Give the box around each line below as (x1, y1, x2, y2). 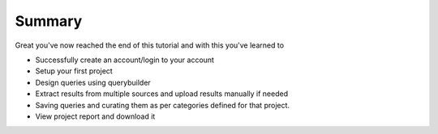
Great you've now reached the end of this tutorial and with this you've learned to (15, 40, 284, 50)
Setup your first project (35, 66, 113, 76)
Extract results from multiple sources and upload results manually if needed (35, 89, 288, 98)
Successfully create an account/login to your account (35, 55, 215, 65)
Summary (15, 12, 83, 30)
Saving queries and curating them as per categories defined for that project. (35, 100, 290, 110)
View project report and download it (35, 111, 156, 121)
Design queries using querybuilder (35, 77, 152, 87)
